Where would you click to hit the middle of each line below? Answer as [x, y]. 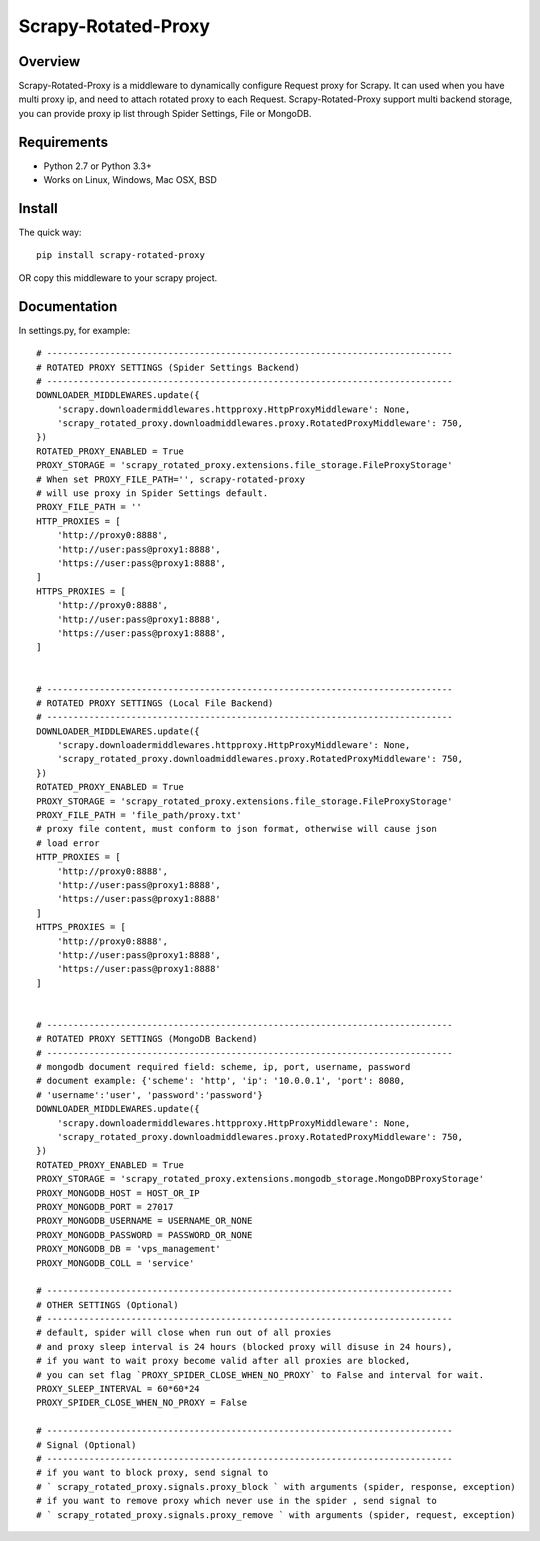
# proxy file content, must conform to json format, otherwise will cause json [236, 829]
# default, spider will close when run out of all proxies [184, 1333]
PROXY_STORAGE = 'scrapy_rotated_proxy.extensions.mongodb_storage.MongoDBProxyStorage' [260, 1179]
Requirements [63, 141]
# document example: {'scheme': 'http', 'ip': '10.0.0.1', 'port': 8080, [221, 1081]
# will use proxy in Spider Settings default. [152, 493]
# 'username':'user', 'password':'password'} [150, 1094]
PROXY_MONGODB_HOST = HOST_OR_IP [118, 1193]
